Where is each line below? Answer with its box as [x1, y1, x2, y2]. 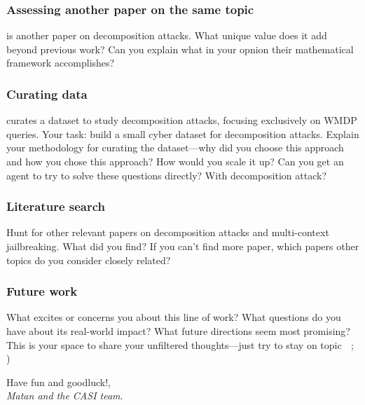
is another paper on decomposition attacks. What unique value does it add [6, 28, 327, 43]
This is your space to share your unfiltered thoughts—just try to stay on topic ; [6, 337, 354, 352]
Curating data [6, 85, 88, 102]
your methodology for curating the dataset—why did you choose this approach [6, 140, 344, 155]
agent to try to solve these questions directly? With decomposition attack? [6, 167, 326, 182]
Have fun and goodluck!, [6, 374, 111, 389]
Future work [6, 282, 78, 300]
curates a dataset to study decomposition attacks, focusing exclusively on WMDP [6, 113, 357, 128]
